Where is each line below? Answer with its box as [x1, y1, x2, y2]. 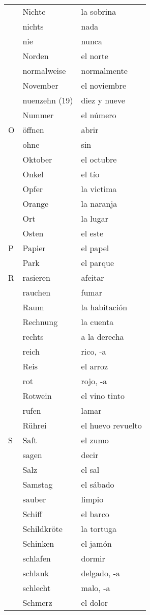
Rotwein [22, 390, 52, 402]
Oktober [22, 153, 52, 165]
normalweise [22, 65, 66, 76]
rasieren [22, 272, 50, 283]
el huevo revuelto [81, 419, 142, 431]
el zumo [81, 434, 109, 446]
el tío [81, 168, 100, 180]
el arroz [81, 360, 108, 372]
